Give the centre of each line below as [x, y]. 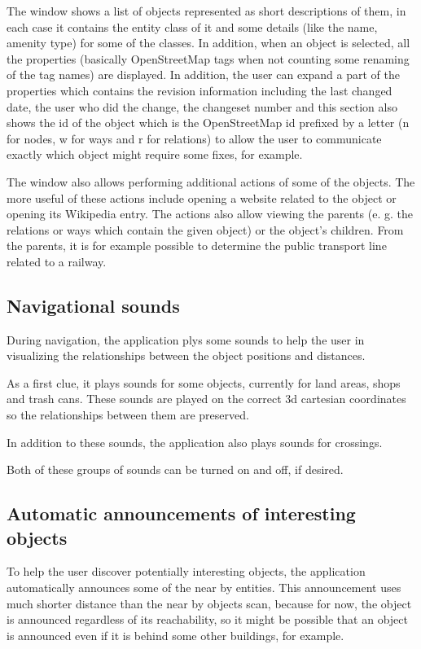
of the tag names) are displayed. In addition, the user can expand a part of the [203, 75]
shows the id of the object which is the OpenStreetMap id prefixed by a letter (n [208, 123]
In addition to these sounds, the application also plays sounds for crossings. [195, 442]
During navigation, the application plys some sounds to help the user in [186, 339]
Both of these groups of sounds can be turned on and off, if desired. [175, 469]
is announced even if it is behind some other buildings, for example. [175, 635]
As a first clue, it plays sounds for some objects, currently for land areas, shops [204, 382]
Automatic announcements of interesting [181, 513]
